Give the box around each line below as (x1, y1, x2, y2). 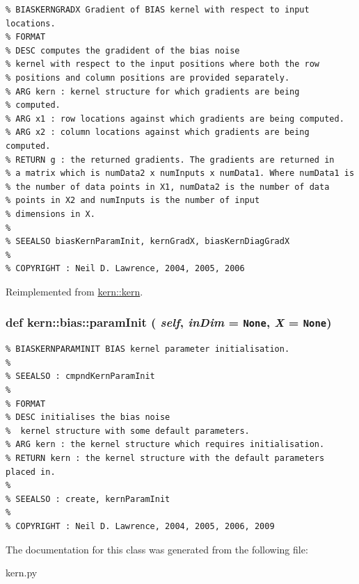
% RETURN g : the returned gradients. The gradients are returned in (6, 154, 335, 165)
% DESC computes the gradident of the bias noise (6, 45, 240, 56)
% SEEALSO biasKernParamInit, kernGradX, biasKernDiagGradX (6, 236, 290, 247)
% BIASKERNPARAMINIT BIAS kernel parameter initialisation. (6, 344, 290, 355)
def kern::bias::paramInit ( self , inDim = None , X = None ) (6, 314, 332, 331)
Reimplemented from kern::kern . (6, 284, 143, 298)
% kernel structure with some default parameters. (6, 425, 250, 436)
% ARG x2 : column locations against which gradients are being (6, 127, 310, 138)
